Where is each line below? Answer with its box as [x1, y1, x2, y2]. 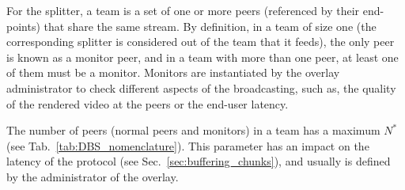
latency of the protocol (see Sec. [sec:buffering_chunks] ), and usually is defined [6, 153, 391, 169]
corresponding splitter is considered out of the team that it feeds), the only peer [6, 33, 395, 50]
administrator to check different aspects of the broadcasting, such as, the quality [6, 79, 396, 96]
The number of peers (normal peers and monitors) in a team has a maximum [6, 122, 380, 139]
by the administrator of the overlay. [6, 168, 179, 184]
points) [6, 17, 40, 34]
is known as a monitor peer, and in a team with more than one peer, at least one [6, 48, 399, 65]
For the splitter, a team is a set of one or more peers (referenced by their [6, 2, 360, 18]
